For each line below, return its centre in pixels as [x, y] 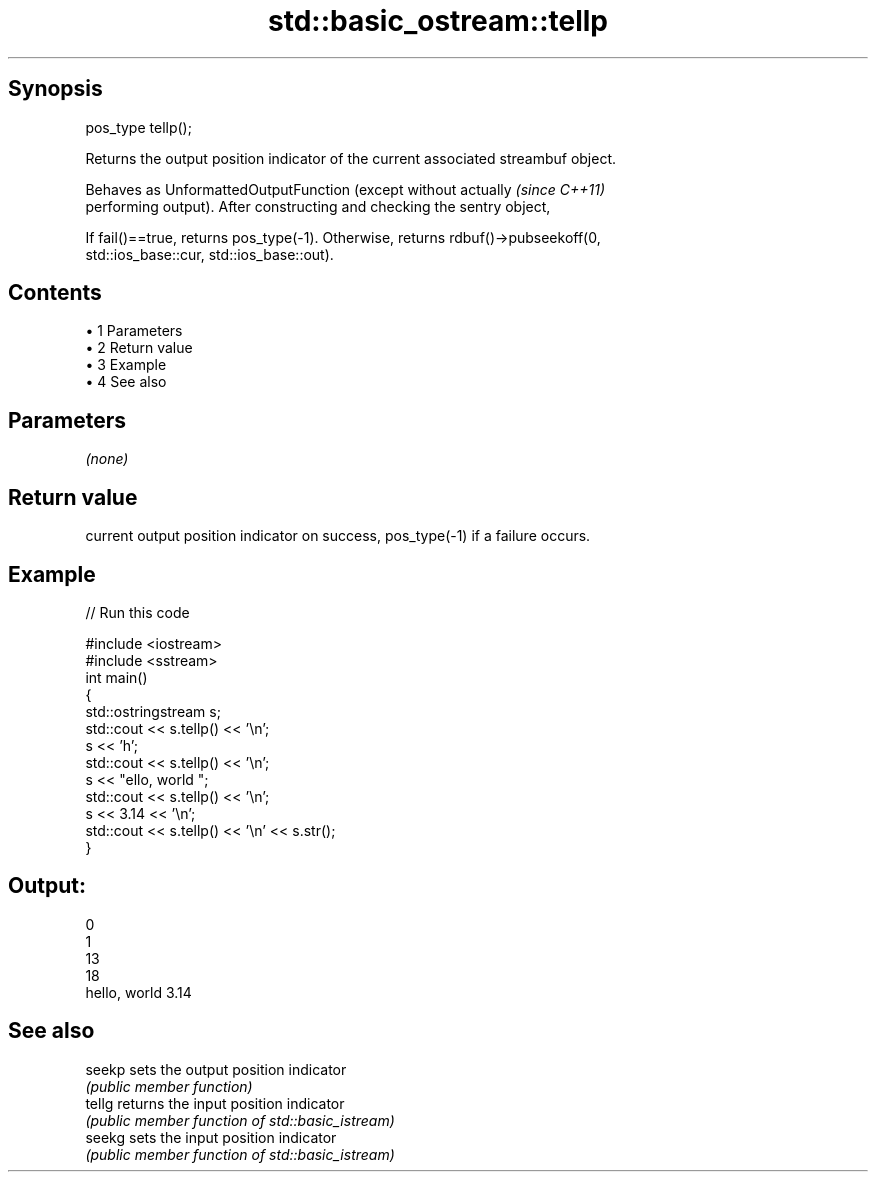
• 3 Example [126, 365]
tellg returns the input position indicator [215, 1103]
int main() [116, 677]
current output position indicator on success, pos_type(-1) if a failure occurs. [338, 536]
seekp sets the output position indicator [216, 1069]
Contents [55, 293]
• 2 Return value [139, 348]
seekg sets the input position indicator [211, 1137]
